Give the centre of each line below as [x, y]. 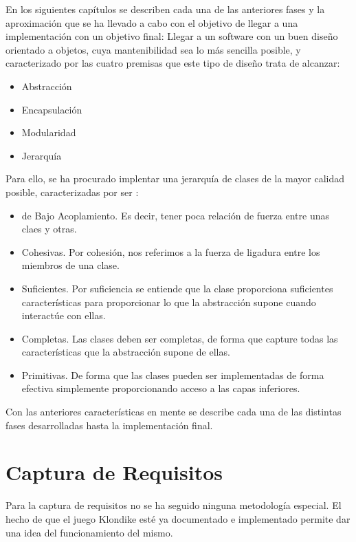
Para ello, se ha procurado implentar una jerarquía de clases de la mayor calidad [175, 178]
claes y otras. [49, 229]
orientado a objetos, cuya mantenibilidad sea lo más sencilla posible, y [153, 49]
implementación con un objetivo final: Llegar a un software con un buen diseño [172, 36]
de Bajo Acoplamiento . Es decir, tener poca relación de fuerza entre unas [175, 215]
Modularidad [49, 132]
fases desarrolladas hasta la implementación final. [109, 425]
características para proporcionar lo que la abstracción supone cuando [169, 302]
